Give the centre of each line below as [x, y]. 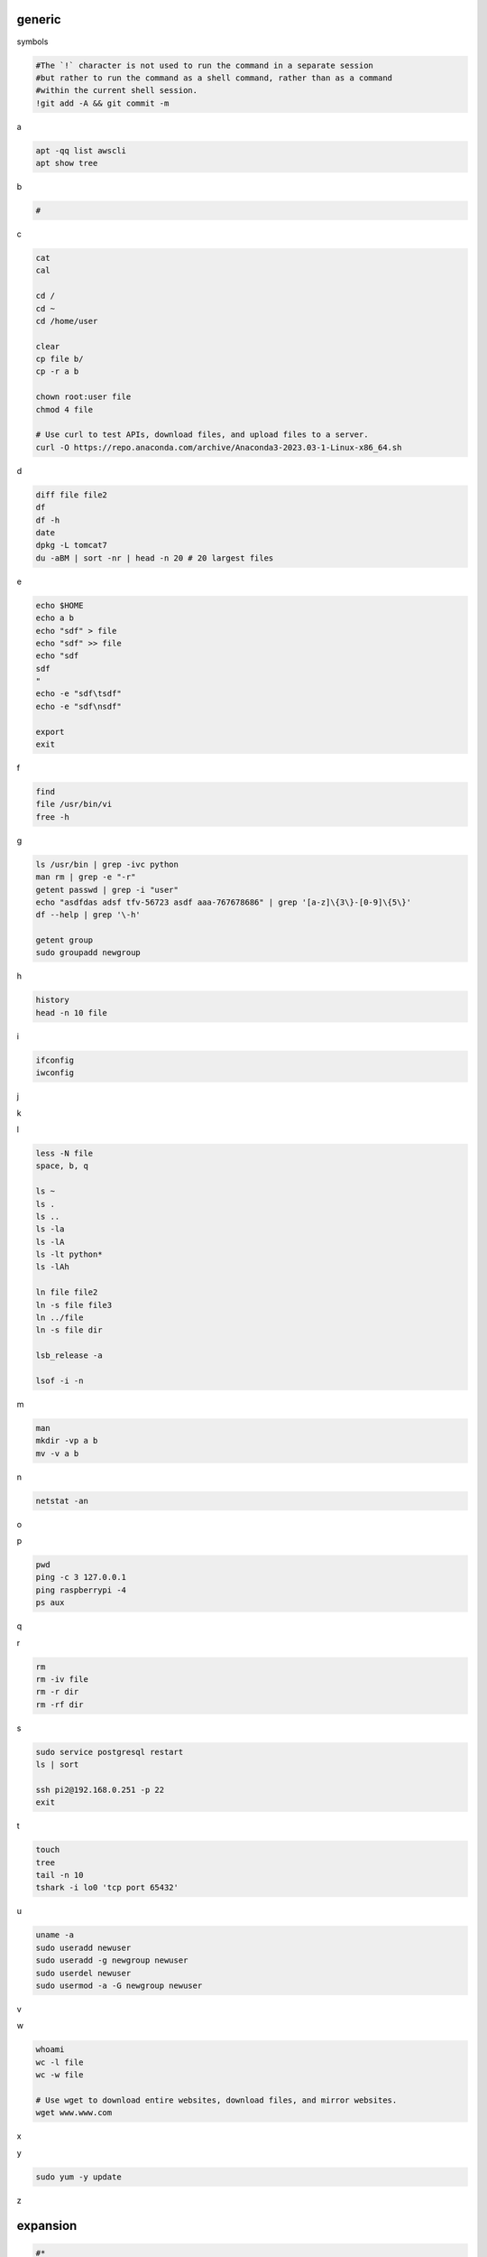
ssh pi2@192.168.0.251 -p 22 [100, 1789]
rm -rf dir [60, 1704]
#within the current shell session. [117, 91]
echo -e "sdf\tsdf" [78, 694]
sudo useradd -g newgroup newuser [112, 1960]
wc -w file [60, 2075]
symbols [32, 42]
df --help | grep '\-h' [88, 915]
